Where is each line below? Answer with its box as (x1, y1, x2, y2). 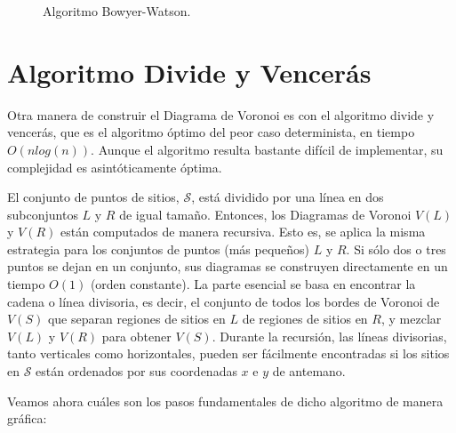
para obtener (101, 326, 172, 345)
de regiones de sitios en (242, 309, 368, 328)
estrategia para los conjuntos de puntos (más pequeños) (7, 239, 310, 258)
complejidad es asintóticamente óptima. (7, 157, 222, 176)
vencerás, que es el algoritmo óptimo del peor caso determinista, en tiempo (7, 123, 415, 141)
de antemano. (272, 362, 346, 381)
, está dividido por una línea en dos (191, 188, 384, 206)
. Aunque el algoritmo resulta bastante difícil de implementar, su (91, 140, 444, 158)
